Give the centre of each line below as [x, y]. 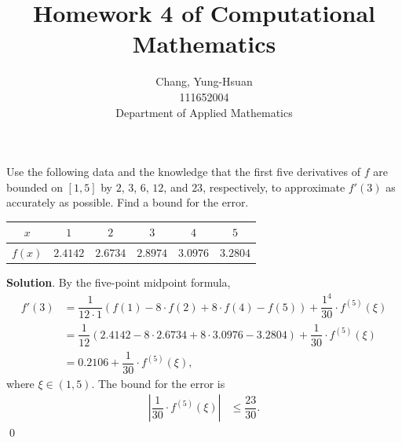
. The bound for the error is [158, 383]
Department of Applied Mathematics [204, 112]
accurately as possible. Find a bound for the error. [128, 202]
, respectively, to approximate [274, 187]
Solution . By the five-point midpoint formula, [119, 282]
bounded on [35, 187]
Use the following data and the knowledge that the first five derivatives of [184, 172]
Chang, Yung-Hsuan [204, 81]
